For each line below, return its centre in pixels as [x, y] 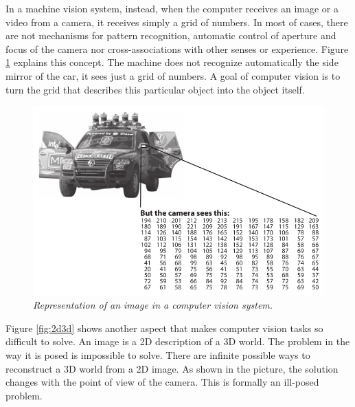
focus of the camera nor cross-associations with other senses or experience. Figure [177, 48]
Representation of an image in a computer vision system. [153, 305]
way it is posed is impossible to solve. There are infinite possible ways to [158, 354]
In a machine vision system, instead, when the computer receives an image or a [172, 8]
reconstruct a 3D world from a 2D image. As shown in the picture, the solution [172, 368]
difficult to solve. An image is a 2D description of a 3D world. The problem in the [178, 341]
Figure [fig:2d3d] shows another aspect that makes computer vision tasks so [164, 328]
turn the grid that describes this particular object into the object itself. [155, 89]
